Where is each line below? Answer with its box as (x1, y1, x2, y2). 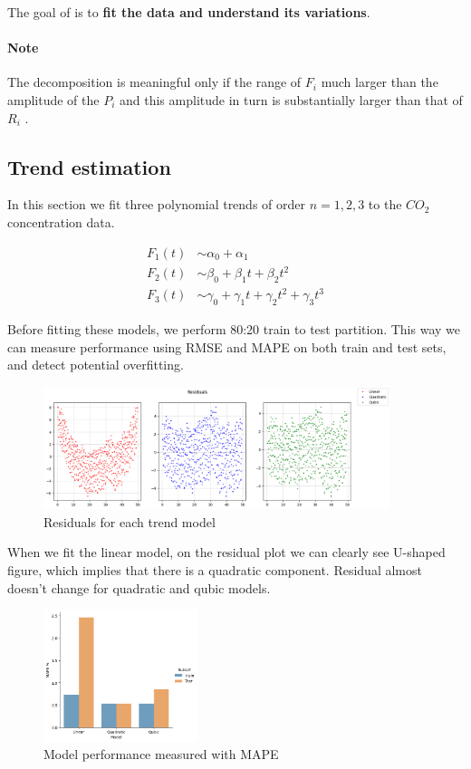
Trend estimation (7, 152, 171, 180)
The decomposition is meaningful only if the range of (7, 72, 302, 91)
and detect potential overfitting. (7, 355, 184, 374)
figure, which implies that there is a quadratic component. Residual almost (7, 561, 422, 580)
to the (368, 195, 402, 214)
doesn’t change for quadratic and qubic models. (7, 578, 271, 597)
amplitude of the (7, 90, 100, 109)
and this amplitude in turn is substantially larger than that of (120, 90, 463, 109)
